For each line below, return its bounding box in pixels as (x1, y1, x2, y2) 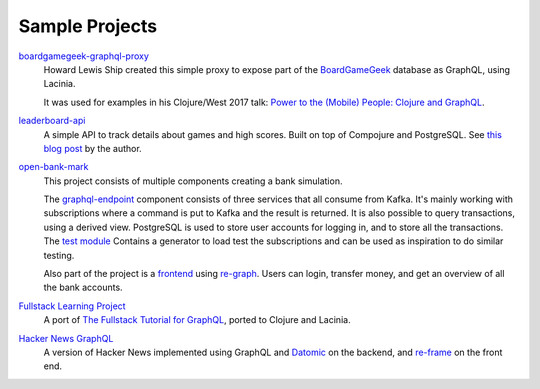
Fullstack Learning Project (18, 300, 126, 312)
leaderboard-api (18, 115, 86, 127)
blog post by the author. (43, 142, 142, 154)
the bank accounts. (43, 281, 124, 294)
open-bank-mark (18, 161, 89, 173)
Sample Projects (18, 15, 158, 37)
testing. (43, 249, 75, 261)
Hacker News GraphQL (18, 332, 114, 344)
